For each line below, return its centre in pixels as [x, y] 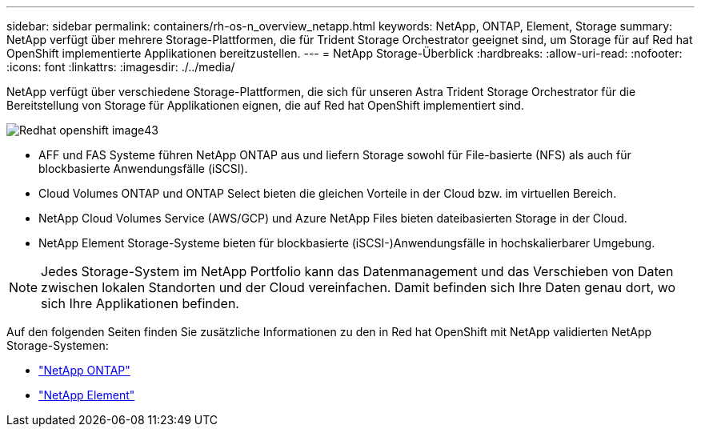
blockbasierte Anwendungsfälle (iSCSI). [143, 168]
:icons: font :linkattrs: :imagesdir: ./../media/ [121, 67]
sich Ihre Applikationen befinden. [140, 303]
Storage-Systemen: [58, 345]
